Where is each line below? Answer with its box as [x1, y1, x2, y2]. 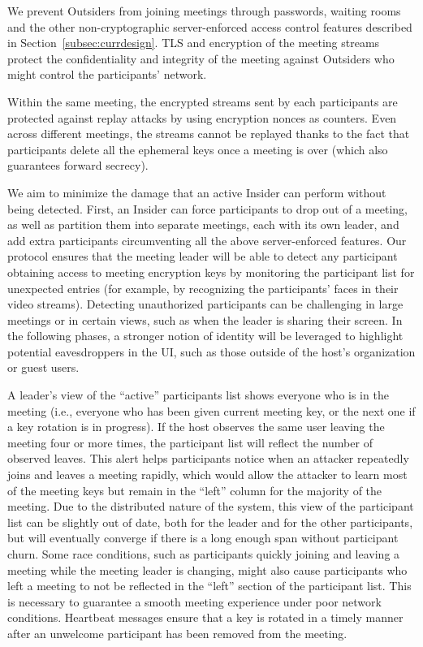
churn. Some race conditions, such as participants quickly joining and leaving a [7, 546, 400, 562]
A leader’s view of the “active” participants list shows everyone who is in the [7, 386, 389, 403]
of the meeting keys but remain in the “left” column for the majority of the [7, 481, 382, 498]
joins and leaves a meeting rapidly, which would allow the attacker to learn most [7, 466, 408, 483]
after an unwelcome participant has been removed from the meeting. [7, 624, 347, 641]
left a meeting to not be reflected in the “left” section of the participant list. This [7, 577, 412, 594]
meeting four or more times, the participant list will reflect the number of [7, 433, 373, 451]
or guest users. [7, 359, 80, 376]
